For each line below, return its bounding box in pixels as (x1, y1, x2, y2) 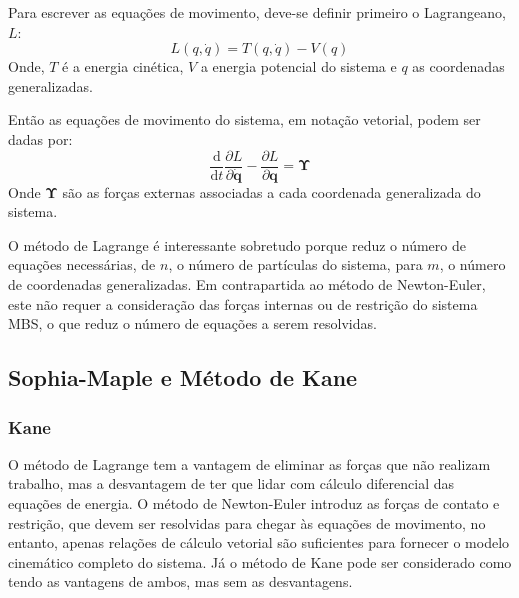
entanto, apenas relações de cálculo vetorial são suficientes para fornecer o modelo (8, 532, 510, 553)
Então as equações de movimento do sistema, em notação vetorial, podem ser (8, 109, 481, 130)
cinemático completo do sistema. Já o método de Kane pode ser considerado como (8, 551, 512, 572)
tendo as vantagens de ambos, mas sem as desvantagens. (8, 571, 353, 592)
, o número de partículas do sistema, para (168, 254, 423, 275)
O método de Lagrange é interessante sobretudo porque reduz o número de (8, 234, 466, 255)
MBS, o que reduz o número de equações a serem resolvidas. (8, 313, 377, 334)
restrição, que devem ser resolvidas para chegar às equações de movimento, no (8, 512, 486, 533)
